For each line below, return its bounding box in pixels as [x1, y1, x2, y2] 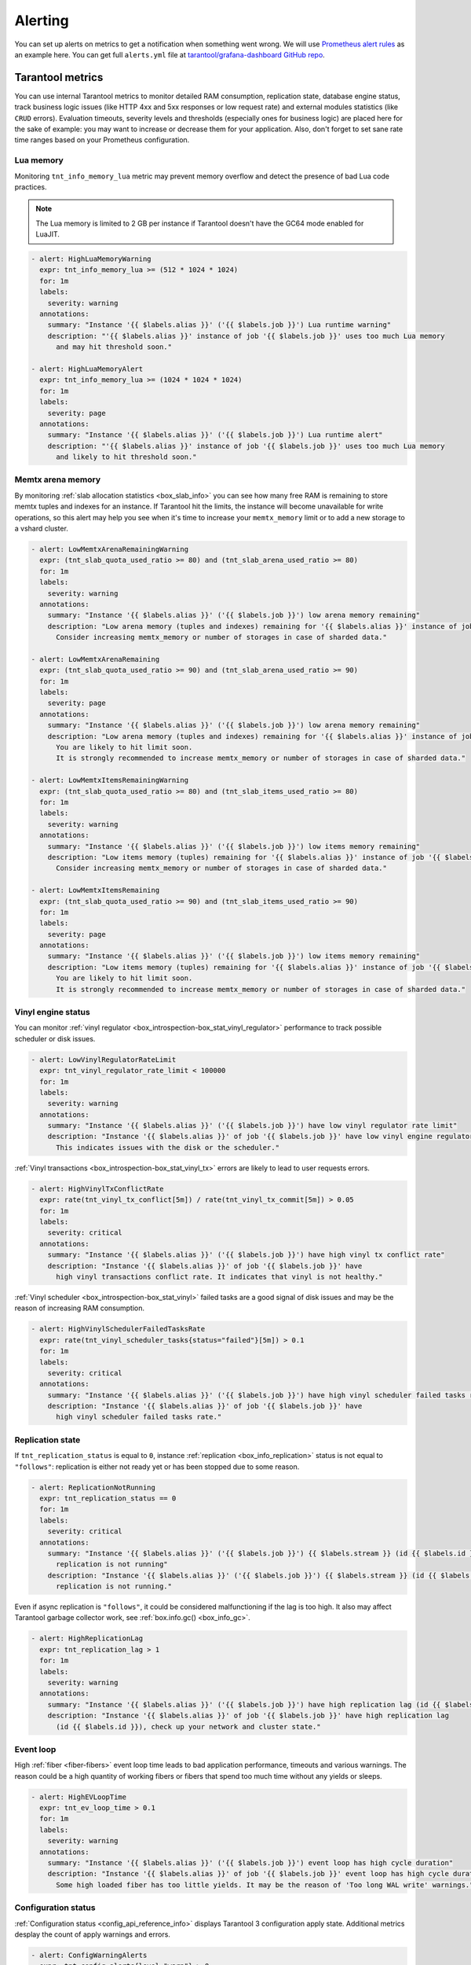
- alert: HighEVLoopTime [31, 1792, 127, 1802]
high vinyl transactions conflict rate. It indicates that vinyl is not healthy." [56, 1272, 384, 1281]
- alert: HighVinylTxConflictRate [31, 1184, 164, 1193]
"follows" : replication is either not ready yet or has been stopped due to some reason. [14, 1462, 300, 1471]
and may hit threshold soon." [56, 343, 173, 351]
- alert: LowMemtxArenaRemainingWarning [31, 545, 188, 554]
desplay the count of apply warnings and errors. [14, 1930, 170, 1939]
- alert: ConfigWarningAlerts [31, 1950, 148, 1959]
